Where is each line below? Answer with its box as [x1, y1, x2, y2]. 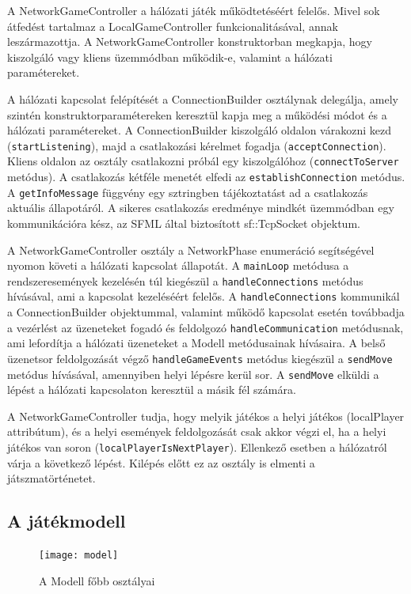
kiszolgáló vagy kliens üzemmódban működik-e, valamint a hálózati [7, 48, 333, 65]
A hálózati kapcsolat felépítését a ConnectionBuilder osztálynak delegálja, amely [7, 90, 398, 107]
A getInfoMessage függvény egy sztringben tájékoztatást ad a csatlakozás [7, 183, 368, 200]
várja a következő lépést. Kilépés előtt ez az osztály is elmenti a [7, 454, 315, 471]
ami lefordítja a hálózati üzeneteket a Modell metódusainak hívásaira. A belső [7, 335, 386, 351]
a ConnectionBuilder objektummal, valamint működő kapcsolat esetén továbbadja [7, 304, 405, 320]
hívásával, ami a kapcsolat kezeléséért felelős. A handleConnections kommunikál [7, 288, 400, 305]
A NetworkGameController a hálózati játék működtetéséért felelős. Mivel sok [7, 2, 380, 18]
